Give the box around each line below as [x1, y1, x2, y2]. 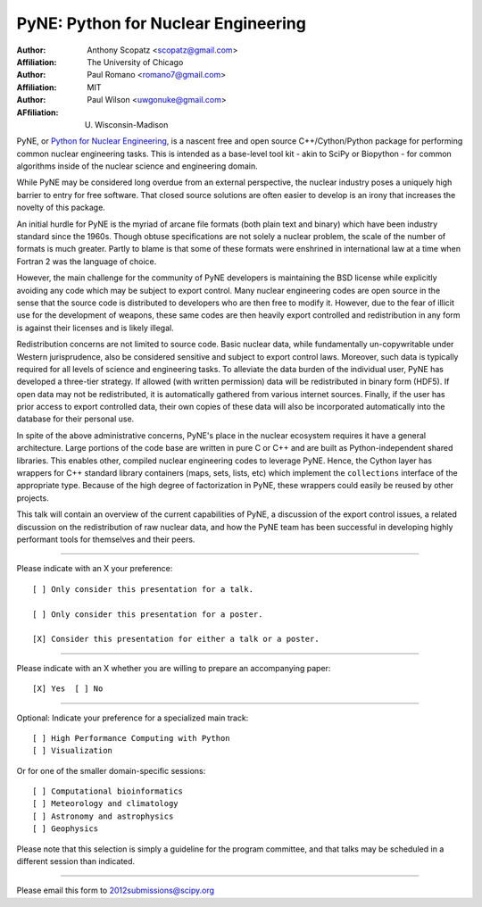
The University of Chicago [87, 56, 184, 67]
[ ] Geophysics [32, 824, 99, 834]
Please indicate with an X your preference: [16, 563, 173, 574]
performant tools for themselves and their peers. [16, 534, 195, 545]
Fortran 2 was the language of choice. [16, 255, 157, 267]
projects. [16, 492, 49, 503]
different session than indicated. [16, 856, 136, 867]
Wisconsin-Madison [95, 119, 169, 129]
